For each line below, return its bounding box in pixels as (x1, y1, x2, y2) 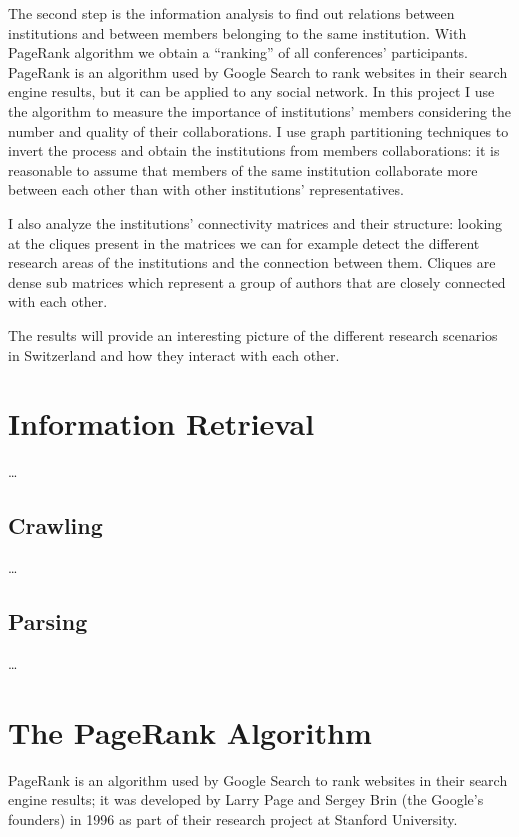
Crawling (8, 510, 103, 541)
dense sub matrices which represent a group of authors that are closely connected (8, 271, 506, 292)
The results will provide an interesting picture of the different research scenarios (8, 324, 498, 345)
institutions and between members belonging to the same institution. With (8, 22, 467, 43)
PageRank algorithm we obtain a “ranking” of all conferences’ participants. (8, 42, 468, 63)
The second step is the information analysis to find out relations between (8, 3, 455, 23)
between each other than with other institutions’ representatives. (8, 179, 404, 200)
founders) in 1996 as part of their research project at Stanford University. (8, 808, 458, 829)
